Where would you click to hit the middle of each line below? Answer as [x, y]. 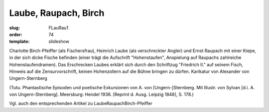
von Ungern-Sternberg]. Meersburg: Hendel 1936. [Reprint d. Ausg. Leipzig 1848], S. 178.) [101, 95]
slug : [14, 28]
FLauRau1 [59, 28]
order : [16, 34]
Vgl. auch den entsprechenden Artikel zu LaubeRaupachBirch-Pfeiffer [81, 104]
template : [19, 42]
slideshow [59, 42]
